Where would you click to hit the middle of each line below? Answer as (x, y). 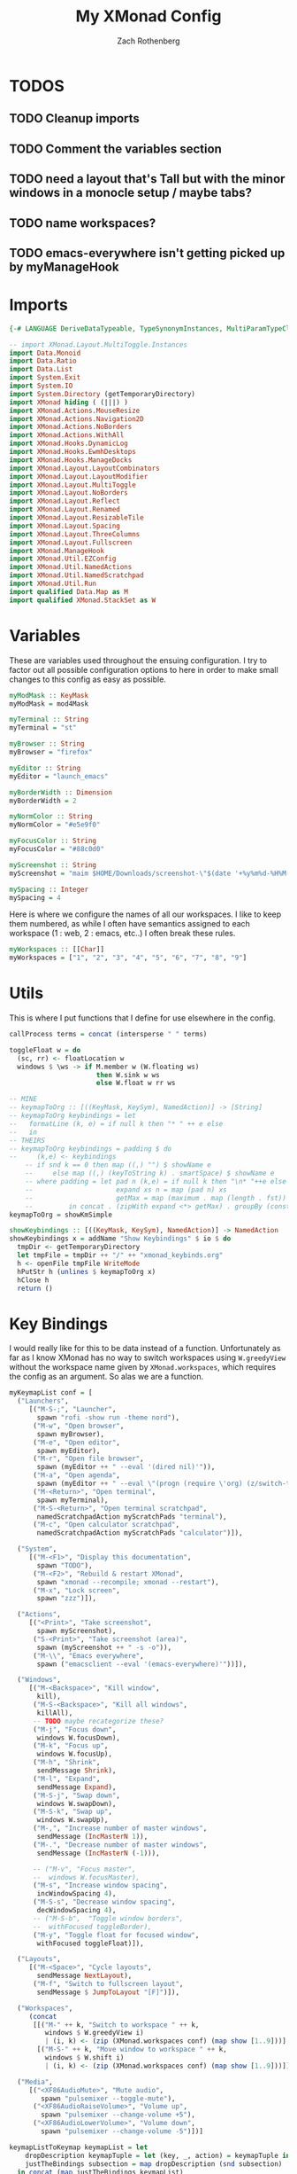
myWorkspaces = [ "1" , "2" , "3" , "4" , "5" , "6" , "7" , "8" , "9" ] (128, 958)
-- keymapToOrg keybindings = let (73, 1116)
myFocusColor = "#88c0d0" (57, 849)
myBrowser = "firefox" (51, 752)
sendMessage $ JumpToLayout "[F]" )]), (108, 1992)
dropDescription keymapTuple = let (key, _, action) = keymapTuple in (158, 2155)
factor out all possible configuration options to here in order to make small (144, 669)
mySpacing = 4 (35, 897)
